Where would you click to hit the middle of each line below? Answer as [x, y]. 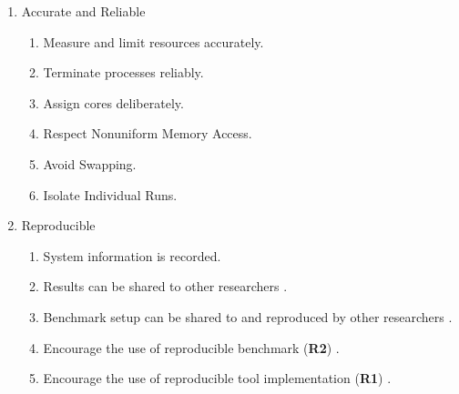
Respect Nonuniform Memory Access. [148, 133]
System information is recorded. [132, 255]
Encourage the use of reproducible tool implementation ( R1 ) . [217, 378]
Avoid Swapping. [90, 163]
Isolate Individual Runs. [110, 194]
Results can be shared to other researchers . [165, 286]
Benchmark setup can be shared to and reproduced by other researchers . [248, 316]
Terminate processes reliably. [123, 72]
